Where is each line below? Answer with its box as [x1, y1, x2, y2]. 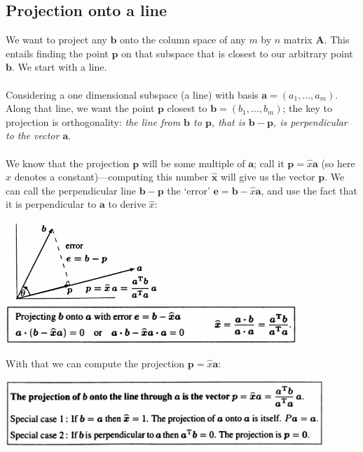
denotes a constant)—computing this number [14, 169, 209, 184]
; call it [254, 155, 285, 170]
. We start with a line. [11, 59, 107, 74]
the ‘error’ [167, 183, 210, 197]
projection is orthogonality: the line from [6, 114, 181, 129]
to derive [108, 197, 146, 211]
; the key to [282, 101, 332, 115]
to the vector [6, 128, 60, 143]
